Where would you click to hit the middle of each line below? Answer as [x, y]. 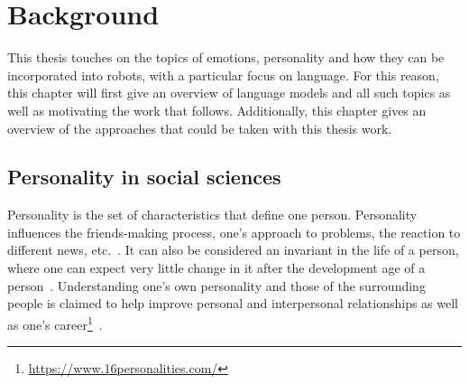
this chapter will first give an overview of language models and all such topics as [229, 93]
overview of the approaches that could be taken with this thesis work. [200, 128]
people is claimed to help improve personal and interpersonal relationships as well [233, 303]
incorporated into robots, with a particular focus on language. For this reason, [223, 75]
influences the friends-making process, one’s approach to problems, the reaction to [234, 232]
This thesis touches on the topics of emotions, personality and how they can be [226, 57]
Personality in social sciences [144, 177]
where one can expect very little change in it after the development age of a [216, 268]
